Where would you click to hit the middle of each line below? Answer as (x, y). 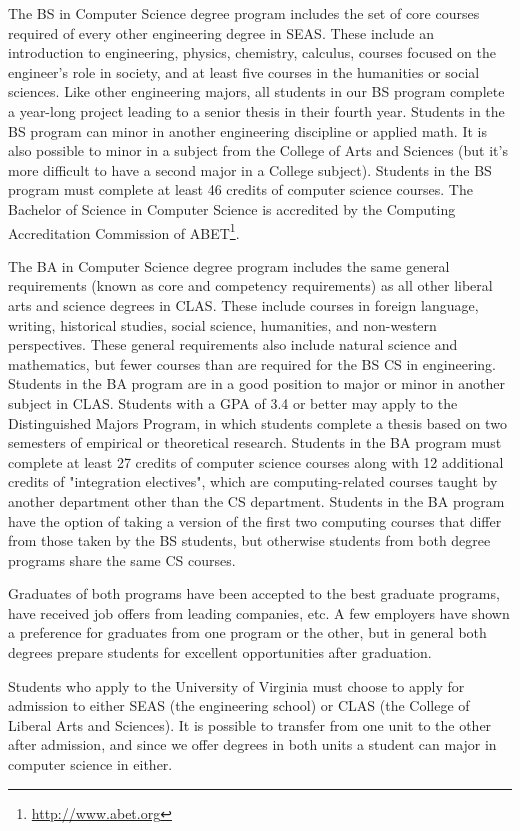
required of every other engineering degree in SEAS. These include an (221, 32)
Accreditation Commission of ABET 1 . (124, 231)
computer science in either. (90, 764)
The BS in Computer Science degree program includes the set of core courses (244, 13)
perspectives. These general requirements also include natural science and (233, 344)
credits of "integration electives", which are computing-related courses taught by (253, 481)
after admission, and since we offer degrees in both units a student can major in (252, 744)
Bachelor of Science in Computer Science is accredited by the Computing (232, 208)
